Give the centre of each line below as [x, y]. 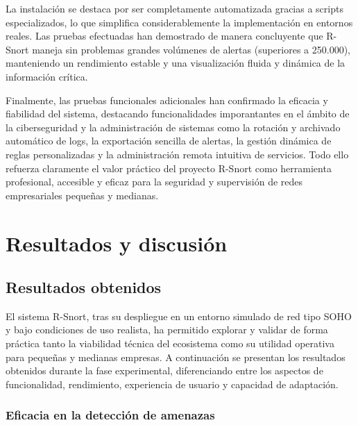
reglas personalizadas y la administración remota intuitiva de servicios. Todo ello [177, 154]
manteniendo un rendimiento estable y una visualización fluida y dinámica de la [176, 63]
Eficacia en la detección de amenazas [110, 415]
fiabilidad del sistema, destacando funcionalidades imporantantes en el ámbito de [178, 114]
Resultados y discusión [117, 243]
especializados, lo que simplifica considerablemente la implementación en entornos [179, 22]
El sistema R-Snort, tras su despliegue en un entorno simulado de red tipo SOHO [179, 316]
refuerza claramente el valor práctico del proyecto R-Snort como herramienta [169, 168]
